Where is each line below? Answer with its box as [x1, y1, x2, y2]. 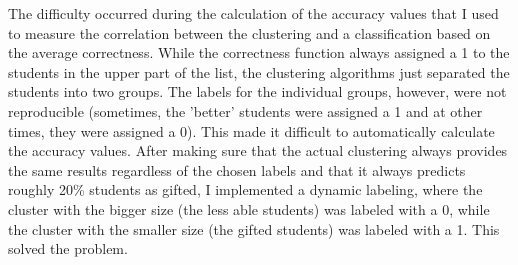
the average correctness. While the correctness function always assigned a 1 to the [8, 42, 510, 63]
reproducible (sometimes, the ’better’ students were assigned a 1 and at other [8, 100, 483, 121]
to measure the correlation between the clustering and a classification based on [8, 22, 491, 43]
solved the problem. [8, 238, 128, 259]
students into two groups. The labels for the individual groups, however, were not [8, 81, 507, 102]
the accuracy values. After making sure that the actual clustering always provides [8, 140, 508, 161]
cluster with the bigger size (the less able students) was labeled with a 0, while [8, 198, 490, 219]
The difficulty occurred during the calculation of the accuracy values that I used [8, 3, 499, 23]
